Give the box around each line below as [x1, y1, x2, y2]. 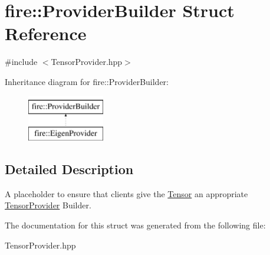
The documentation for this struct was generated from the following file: [5, 219, 266, 231]
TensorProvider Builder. [5, 199, 91, 211]
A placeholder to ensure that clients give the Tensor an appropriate [5, 187, 248, 200]
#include [5, 55, 38, 68]
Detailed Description [5, 160, 134, 178]
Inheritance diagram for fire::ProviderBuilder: [5, 75, 169, 87]
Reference [5, 21, 87, 45]
